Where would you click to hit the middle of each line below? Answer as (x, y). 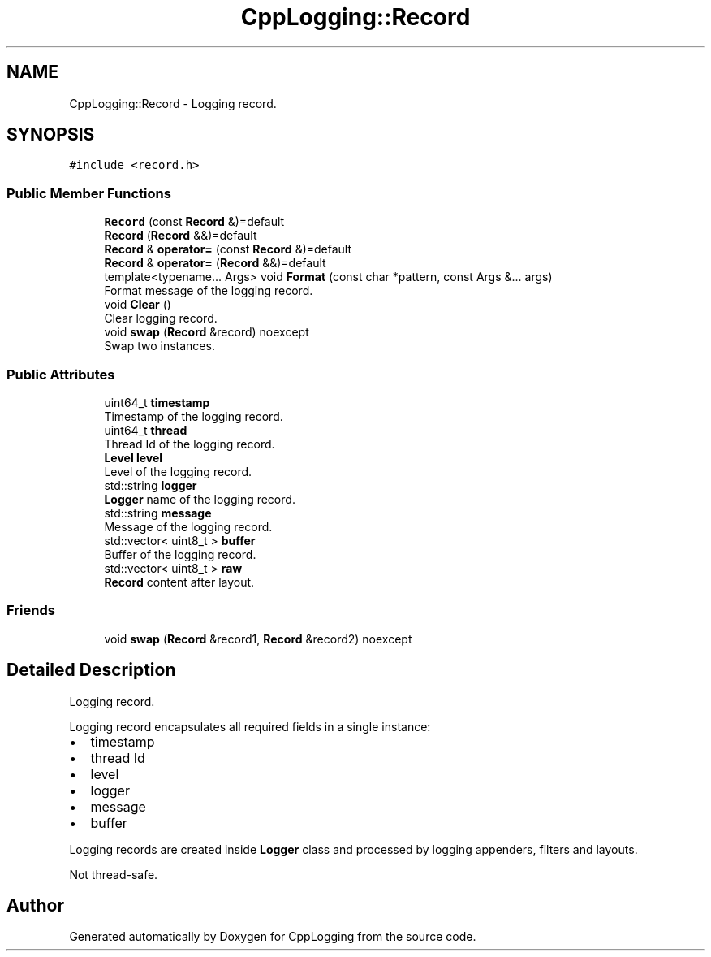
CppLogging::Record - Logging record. (173, 103)
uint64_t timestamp (157, 402)
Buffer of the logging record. (180, 554)
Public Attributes (61, 374)
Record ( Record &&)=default (181, 236)
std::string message (158, 513)
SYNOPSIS (51, 135)
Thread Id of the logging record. (190, 444)
